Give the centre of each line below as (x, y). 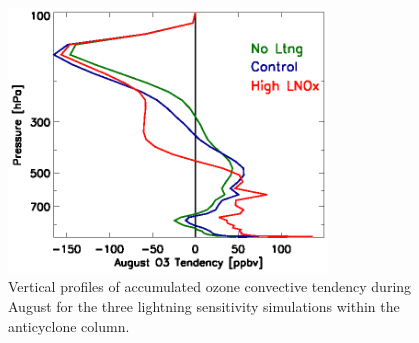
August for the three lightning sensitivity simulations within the (204, 306)
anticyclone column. (69, 325)
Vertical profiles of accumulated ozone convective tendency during (210, 286)
